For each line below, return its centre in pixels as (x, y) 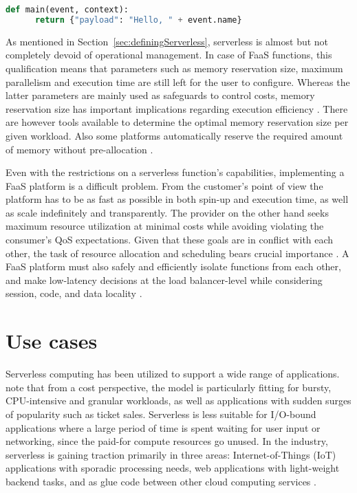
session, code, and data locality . (74, 293)
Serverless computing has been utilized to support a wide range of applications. (173, 374)
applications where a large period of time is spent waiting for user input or (163, 427)
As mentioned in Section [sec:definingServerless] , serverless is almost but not (167, 41)
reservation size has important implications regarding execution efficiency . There (177, 108)
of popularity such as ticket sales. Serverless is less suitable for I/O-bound (161, 414)
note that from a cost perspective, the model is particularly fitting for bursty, (169, 387)
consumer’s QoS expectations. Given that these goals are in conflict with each (170, 240)
